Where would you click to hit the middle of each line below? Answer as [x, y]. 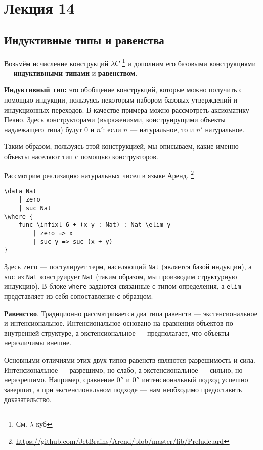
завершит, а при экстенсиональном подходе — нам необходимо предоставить [123, 389]
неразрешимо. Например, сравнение [59, 380]
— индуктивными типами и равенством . [71, 72]
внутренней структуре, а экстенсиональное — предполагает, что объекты [117, 333]
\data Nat [20, 191]
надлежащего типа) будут [43, 129]
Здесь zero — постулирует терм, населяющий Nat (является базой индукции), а [128, 266]
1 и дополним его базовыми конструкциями [189, 62]
